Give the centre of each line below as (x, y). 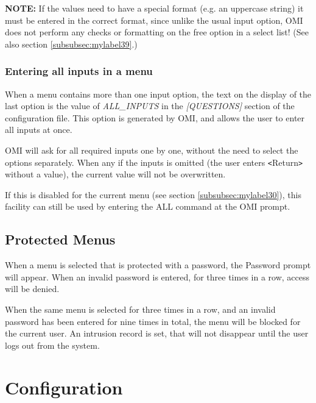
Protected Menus (60, 239)
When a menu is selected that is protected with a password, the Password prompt (158, 265)
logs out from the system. (52, 345)
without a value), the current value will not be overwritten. (115, 174)
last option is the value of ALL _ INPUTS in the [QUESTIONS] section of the (150, 106)
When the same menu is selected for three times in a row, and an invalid (140, 309)
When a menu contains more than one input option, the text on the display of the (158, 94)
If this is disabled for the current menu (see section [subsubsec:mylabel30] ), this (153, 194)
